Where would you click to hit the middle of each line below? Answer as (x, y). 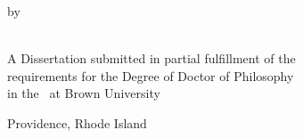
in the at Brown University (84, 93)
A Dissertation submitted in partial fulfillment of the (151, 58)
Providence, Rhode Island (77, 122)
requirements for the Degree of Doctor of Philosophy (151, 75)
